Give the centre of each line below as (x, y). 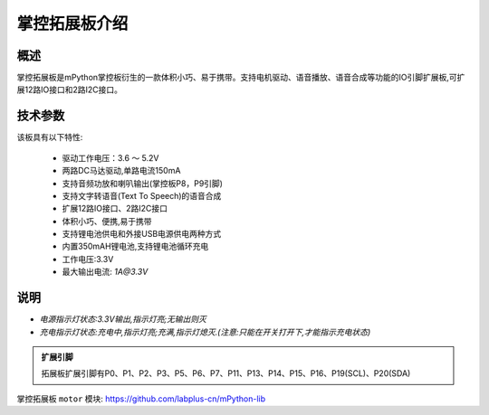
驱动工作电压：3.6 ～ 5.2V (110, 157)
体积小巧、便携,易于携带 (107, 221)
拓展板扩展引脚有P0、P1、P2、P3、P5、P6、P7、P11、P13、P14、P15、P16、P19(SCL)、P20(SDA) (226, 373)
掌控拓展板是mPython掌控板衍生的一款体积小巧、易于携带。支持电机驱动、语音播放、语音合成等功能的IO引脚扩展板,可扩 (241, 78)
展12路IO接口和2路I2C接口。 (69, 90)
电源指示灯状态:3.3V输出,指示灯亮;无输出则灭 (123, 319)
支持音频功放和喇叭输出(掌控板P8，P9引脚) (143, 183)
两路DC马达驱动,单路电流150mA (121, 171)
